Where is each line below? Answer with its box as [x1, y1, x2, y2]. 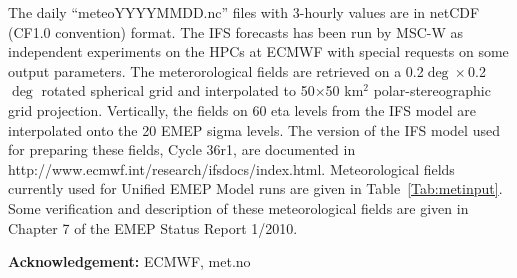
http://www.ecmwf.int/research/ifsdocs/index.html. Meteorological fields [8, 158, 455, 179]
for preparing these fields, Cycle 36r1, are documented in [8, 139, 356, 160]
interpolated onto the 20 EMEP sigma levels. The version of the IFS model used [8, 119, 500, 140]
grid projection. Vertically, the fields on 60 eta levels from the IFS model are [8, 99, 476, 120]
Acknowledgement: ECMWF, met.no [8, 251, 251, 272]
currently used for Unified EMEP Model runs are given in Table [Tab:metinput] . [8, 178, 503, 199]
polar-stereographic [373, 80, 491, 101]
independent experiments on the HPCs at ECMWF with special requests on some [8, 41, 509, 62]
